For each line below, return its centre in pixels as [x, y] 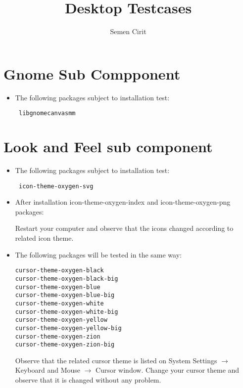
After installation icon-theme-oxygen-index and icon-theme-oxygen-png [123, 202]
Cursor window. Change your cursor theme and [168, 370]
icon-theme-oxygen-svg [56, 186]
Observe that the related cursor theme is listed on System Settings [116, 360]
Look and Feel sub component [108, 147]
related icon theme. [44, 238]
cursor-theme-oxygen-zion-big [65, 345]
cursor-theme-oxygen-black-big [67, 279]
